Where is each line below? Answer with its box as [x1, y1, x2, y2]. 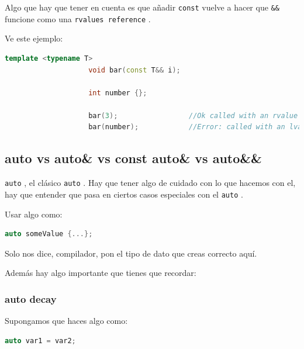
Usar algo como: [5, 208, 63, 220]
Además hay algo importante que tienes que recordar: [5, 267, 196, 279]
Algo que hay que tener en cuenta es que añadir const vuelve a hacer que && [5, 1, 279, 13]
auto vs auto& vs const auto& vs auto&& [5, 149, 262, 167]
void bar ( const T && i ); [88, 65, 181, 74]
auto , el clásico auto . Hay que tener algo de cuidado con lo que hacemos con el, [5, 177, 296, 189]
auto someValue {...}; [5, 230, 93, 239]
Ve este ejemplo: [5, 32, 63, 44]
